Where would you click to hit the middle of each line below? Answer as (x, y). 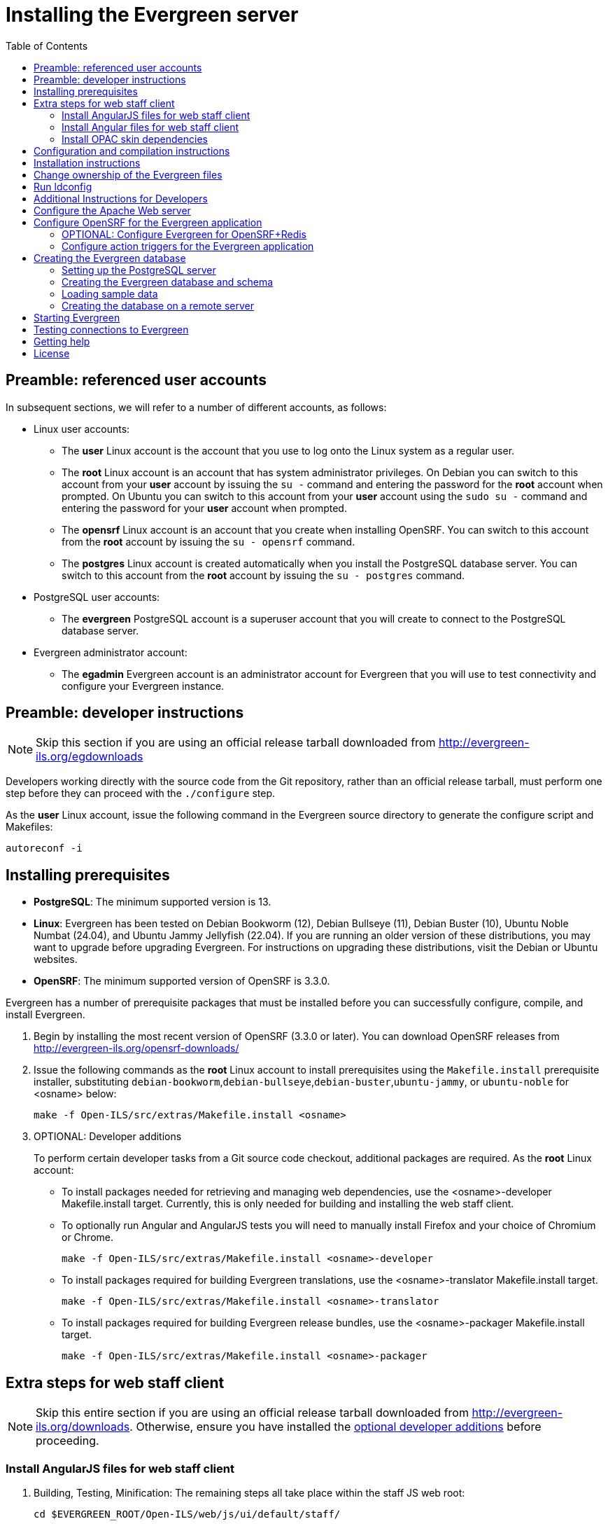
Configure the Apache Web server (112, 210)
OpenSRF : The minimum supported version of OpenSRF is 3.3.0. (182, 981)
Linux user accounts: (82, 429)
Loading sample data (110, 293)
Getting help (62, 341)
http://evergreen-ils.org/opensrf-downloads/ (136, 1048)
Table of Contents (47, 46)
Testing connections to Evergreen (111, 329)
